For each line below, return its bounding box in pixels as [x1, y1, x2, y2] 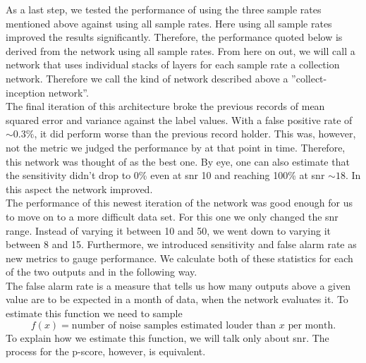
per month [288, 320, 334, 331]
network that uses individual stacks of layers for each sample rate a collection [6, 57, 340, 72]
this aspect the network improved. [6, 181, 153, 196]
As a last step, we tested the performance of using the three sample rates [6, 2, 322, 16]
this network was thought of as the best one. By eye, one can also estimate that [6, 154, 350, 168]
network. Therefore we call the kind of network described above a [6, 70, 288, 85]
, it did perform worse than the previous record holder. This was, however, [34, 126, 356, 141]
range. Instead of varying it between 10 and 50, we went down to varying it [6, 223, 331, 238]
